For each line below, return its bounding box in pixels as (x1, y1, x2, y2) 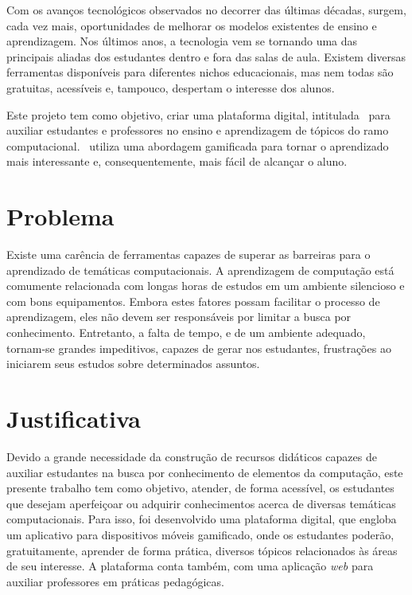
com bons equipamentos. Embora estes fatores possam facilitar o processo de (6, 292, 380, 309)
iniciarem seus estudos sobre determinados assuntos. (6, 355, 260, 372)
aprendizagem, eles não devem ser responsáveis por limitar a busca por (6, 308, 352, 325)
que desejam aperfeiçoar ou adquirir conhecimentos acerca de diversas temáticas (6, 495, 396, 511)
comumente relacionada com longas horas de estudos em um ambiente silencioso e (6, 277, 405, 294)
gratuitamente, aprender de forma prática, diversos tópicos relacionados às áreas (6, 542, 398, 558)
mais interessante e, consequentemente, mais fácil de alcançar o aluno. (6, 153, 348, 170)
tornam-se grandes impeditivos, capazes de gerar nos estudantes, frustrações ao (6, 339, 391, 356)
